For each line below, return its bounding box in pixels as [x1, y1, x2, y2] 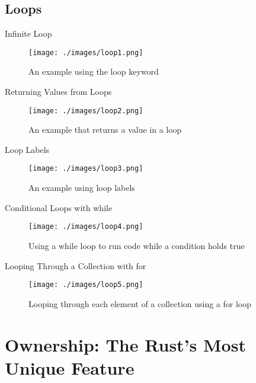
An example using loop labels [28, 181, 135, 194]
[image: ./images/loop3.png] [28, 164, 143, 173]
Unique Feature [5, 355, 135, 379]
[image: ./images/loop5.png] [28, 280, 143, 289]
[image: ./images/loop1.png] [28, 48, 143, 57]
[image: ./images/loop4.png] [28, 222, 143, 231]
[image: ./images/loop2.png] [28, 106, 143, 115]
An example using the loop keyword [28, 65, 159, 78]
